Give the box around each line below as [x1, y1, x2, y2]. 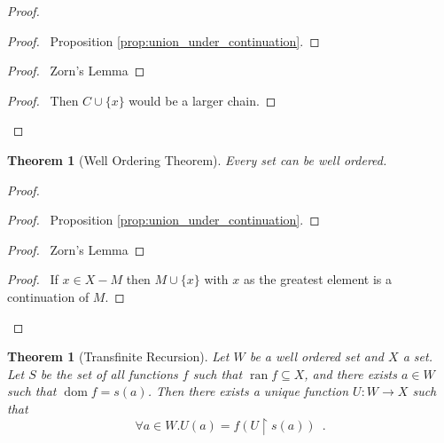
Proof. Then [7, 91, 79, 109]
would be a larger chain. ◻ [129, 91, 277, 109]
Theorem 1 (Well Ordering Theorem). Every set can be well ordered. [7, 150, 387, 169]
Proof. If [7, 270, 58, 289]
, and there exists [304, 364, 397, 383]
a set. [402, 347, 432, 366]
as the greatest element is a [243, 270, 393, 289]
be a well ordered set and [249, 347, 385, 366]
